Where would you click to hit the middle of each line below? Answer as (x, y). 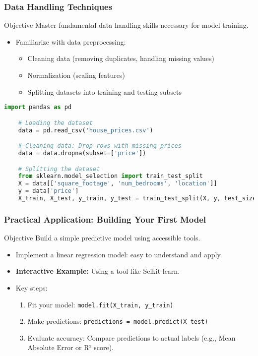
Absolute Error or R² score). (70, 347)
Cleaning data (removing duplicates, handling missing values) (121, 58)
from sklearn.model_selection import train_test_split (110, 176)
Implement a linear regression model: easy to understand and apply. (119, 254)
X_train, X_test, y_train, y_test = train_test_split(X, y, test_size (137, 199)
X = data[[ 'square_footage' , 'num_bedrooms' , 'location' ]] (118, 184)
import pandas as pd (38, 107)
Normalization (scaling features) (76, 75)
